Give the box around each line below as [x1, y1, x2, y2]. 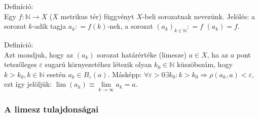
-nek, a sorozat [107, 21, 153, 31]
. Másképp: [107, 69, 142, 79]
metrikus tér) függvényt [60, 11, 134, 21]
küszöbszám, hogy [176, 59, 233, 70]
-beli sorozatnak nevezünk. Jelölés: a [142, 11, 255, 21]
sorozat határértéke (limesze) [97, 49, 187, 60]
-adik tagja [32, 21, 66, 31]
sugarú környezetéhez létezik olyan [45, 59, 152, 70]
